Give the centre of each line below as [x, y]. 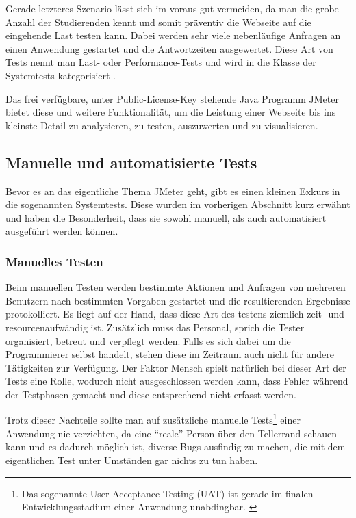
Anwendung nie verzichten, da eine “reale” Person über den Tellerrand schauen [171, 433]
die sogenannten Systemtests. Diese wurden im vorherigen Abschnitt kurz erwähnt [178, 204]
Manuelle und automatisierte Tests [131, 162]
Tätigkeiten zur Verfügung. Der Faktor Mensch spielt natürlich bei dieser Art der [176, 367]
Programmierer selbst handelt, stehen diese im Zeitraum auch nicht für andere [170, 354]
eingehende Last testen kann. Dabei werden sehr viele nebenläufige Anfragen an [173, 35]
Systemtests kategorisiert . [61, 75]
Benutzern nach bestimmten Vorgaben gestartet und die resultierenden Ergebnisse [178, 300]
